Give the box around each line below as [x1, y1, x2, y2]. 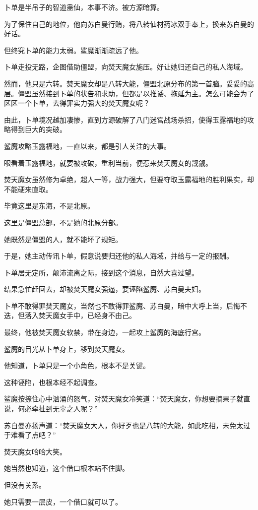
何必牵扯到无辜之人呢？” [17, 403, 98, 414]
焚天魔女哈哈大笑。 [4, 446, 66, 456]
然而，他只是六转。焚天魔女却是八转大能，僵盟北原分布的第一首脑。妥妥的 [4, 78, 247, 88]
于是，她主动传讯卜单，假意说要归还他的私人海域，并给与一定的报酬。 [4, 251, 233, 261]
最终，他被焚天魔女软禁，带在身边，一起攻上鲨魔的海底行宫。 [4, 327, 205, 337]
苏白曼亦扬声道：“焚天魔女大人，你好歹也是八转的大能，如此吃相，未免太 [4, 420, 244, 430]
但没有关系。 [4, 480, 46, 490]
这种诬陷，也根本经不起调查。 [4, 377, 101, 387]
